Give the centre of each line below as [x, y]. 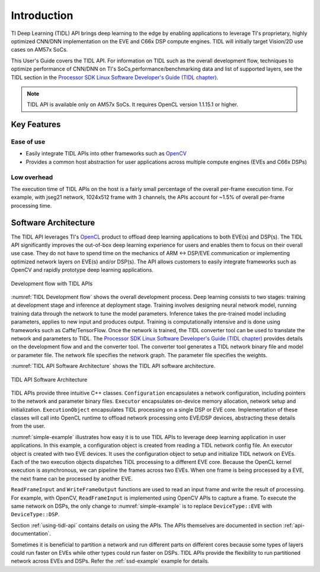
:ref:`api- [294, 525]
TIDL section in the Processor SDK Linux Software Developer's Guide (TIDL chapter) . [115, 77]
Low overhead [32, 177]
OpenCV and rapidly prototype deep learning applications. [82, 270]
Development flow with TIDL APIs [52, 283]
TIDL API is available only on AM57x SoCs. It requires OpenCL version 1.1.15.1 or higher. [132, 104]
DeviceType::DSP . [35, 514]
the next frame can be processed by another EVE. [72, 478]
